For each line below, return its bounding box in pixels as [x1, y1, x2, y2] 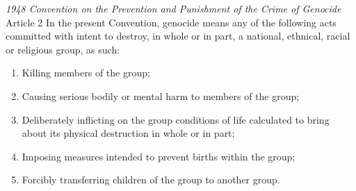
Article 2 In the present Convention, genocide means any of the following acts [6, 15, 337, 29]
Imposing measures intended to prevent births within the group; [22, 149, 296, 163]
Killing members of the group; [22, 65, 150, 80]
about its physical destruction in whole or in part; [22, 126, 235, 140]
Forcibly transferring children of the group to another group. [22, 172, 280, 187]
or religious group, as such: [6, 42, 120, 56]
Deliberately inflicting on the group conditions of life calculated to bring [22, 112, 330, 126]
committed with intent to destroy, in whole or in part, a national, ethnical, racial [6, 28, 350, 43]
